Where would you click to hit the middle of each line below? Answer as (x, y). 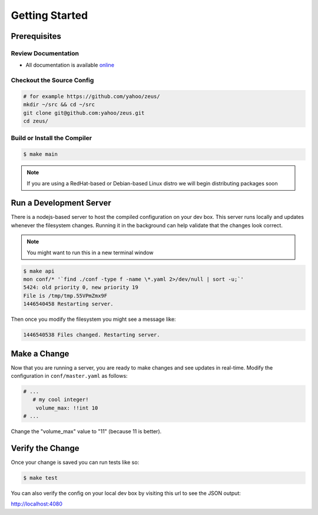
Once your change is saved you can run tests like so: (75, 463)
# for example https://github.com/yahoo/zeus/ (92, 96)
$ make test (41, 478)
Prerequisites (36, 36)
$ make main (41, 154)
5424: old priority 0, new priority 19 (81, 288)
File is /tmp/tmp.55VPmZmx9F (65, 295)
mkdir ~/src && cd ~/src (59, 105)
